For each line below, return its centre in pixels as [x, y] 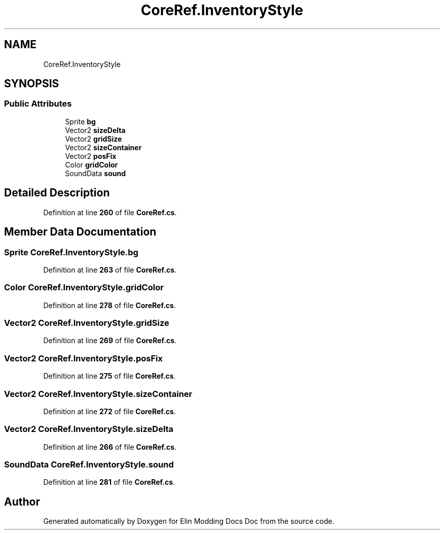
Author [22, 502]
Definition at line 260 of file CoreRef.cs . [110, 212]
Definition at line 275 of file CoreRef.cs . [109, 376]
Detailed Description [57, 193]
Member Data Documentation [80, 232]
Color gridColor [91, 164]
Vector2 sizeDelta [95, 130]
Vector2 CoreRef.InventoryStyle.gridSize [87, 323]
